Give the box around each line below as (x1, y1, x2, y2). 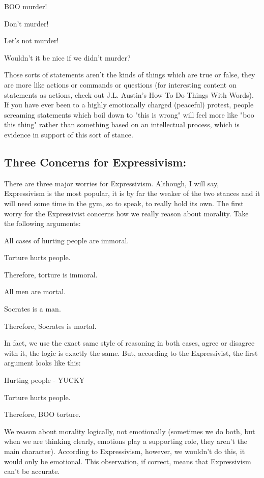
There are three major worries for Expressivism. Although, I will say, (4, 178, 219, 188)
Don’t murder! (4, 18, 49, 29)
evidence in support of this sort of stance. (4, 129, 133, 139)
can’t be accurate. (4, 466, 60, 476)
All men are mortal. (4, 286, 66, 297)
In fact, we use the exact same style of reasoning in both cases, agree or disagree (4, 338, 255, 348)
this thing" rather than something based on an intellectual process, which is (4, 119, 240, 130)
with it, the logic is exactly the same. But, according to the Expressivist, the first (4, 347, 258, 358)
